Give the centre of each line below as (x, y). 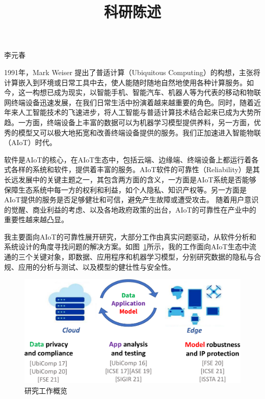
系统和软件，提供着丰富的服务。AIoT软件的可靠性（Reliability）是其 (146, 169)
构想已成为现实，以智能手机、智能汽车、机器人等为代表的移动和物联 (147, 92)
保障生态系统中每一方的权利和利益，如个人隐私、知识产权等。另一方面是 (125, 189)
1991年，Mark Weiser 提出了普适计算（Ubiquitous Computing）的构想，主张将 (132, 72)
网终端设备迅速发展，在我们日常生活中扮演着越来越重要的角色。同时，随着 (129, 102)
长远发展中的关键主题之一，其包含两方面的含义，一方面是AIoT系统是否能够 (130, 179)
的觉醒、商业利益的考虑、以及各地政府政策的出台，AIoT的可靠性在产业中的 (130, 209)
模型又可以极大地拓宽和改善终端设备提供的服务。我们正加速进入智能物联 (139, 132)
